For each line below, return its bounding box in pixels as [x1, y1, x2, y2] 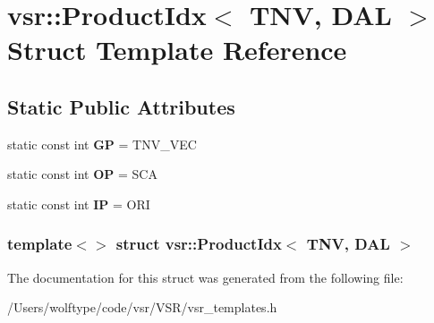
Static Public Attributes [7, 92, 235, 120]
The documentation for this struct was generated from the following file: [7, 268, 404, 286]
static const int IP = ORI [7, 194, 150, 213]
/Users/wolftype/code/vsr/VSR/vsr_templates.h [7, 298, 277, 317]
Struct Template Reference [7, 31, 347, 68]
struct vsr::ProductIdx [115, 233, 282, 255]
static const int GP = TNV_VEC [7, 134, 197, 153]
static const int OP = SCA [7, 165, 157, 183]
